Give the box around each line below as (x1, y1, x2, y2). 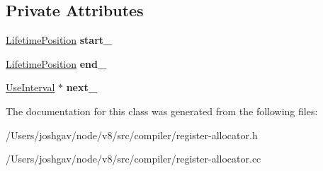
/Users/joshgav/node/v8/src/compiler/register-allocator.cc (6, 151, 261, 166)
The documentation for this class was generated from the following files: (6, 103, 318, 118)
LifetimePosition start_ (6, 33, 113, 47)
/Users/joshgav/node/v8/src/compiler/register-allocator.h (6, 127, 258, 142)
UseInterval (6, 80, 55, 95)
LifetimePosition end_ (6, 56, 107, 71)
